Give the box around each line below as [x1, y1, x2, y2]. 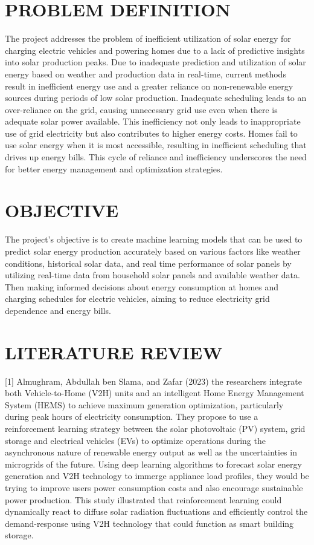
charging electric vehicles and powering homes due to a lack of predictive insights [5, 44, 305, 56]
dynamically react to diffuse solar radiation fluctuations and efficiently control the [5, 505, 308, 518]
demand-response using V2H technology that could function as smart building [5, 517, 294, 529]
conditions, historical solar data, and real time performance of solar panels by [5, 256, 292, 269]
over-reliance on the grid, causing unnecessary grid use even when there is [5, 103, 278, 116]
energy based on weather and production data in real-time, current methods [5, 67, 286, 80]
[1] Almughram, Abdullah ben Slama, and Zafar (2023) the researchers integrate [5, 374, 302, 387]
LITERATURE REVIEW [5, 339, 223, 364]
